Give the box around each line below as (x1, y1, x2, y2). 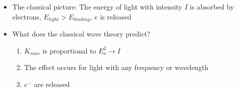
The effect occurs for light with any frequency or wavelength (24, 62, 209, 72)
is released (100, 11, 131, 21)
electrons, (12, 11, 41, 21)
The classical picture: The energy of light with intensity (12, 1, 182, 11)
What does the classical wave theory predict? (12, 28, 151, 39)
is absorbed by (190, 1, 234, 11)
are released (34, 78, 70, 89)
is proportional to (42, 45, 96, 55)
